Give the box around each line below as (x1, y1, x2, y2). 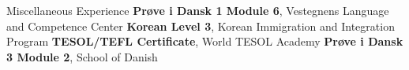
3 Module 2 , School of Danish (6, 48, 158, 64)
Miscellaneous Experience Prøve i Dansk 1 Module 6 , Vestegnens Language (6, 2, 389, 18)
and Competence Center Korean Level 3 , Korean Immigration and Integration (6, 17, 395, 34)
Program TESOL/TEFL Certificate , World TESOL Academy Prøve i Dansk (6, 33, 403, 50)
